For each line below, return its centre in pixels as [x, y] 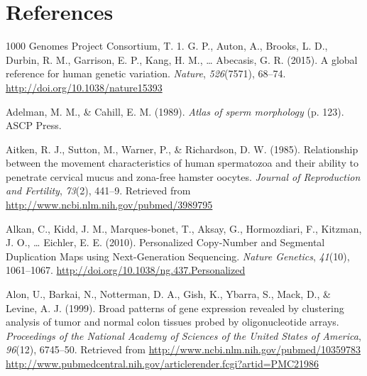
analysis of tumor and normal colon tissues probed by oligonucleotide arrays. [172, 322]
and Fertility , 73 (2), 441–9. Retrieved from [98, 190]
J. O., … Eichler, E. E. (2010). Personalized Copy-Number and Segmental [165, 242]
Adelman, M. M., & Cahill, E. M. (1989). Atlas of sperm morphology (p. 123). [175, 111]
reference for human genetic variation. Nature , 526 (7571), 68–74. [146, 73]
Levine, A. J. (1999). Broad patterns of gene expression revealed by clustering [175, 308]
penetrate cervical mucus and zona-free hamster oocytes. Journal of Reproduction [183, 176]
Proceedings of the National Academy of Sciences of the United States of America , [183, 335]
